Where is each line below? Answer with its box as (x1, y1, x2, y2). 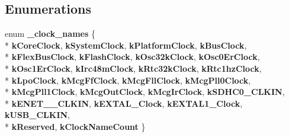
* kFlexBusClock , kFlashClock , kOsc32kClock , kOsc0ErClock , (5, 50, 260, 63)
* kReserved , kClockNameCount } (5, 120, 146, 132)
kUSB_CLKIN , (5, 109, 70, 121)
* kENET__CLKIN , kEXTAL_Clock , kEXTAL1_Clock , (5, 97, 243, 109)
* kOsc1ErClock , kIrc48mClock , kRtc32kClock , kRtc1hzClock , (5, 62, 262, 74)
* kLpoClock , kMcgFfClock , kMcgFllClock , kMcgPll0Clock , (5, 74, 251, 86)
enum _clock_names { (5, 27, 95, 40)
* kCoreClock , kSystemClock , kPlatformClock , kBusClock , (5, 39, 247, 51)
